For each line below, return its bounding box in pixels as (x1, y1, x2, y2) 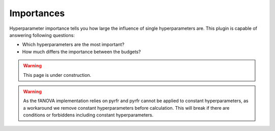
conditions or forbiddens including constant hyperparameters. (23, 112, 154, 118)
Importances (9, 8, 65, 19)
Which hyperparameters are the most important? (22, 41, 125, 48)
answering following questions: (9, 32, 75, 38)
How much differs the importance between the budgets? (22, 49, 141, 55)
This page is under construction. (23, 72, 92, 78)
